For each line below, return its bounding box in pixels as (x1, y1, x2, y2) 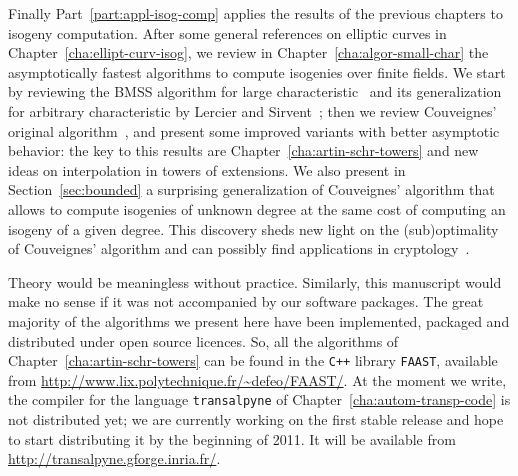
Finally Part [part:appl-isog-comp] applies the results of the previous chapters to (8, 3, 503, 23)
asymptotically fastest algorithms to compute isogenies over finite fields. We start (8, 61, 506, 82)
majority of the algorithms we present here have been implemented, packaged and (8, 310, 510, 331)
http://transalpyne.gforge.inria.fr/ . (8, 448, 221, 469)
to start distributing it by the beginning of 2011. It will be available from (8, 428, 456, 449)
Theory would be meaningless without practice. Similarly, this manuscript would (8, 271, 502, 292)
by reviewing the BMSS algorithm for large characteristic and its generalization (8, 81, 502, 102)
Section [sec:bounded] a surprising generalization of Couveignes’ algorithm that (8, 179, 495, 200)
